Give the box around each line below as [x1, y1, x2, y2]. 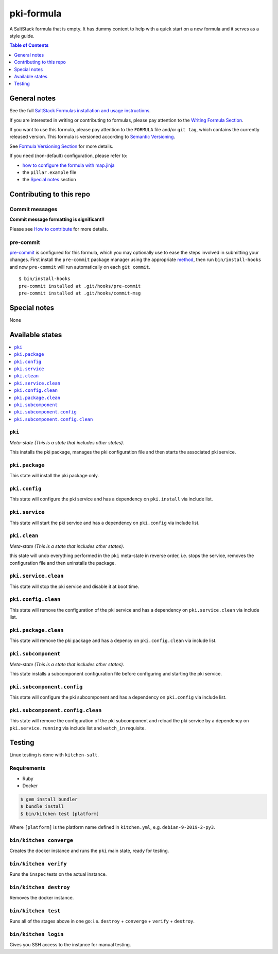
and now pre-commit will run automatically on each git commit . [9, 264, 151, 270]
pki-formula [9, 8, 62, 19]
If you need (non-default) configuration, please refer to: [9, 152, 128, 159]
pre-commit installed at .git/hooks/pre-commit [19, 283, 141, 289]
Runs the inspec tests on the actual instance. [9, 871, 107, 877]
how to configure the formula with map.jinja [22, 162, 115, 168]
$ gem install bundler [20, 796, 78, 802]
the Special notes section [22, 177, 77, 183]
